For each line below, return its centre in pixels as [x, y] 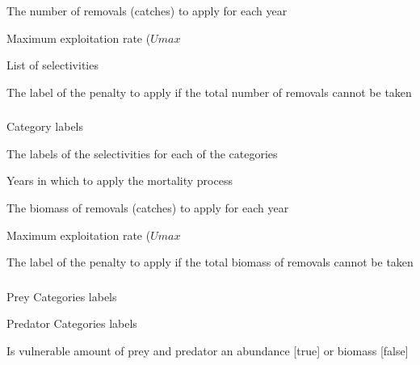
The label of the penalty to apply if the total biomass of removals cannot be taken [210, 262]
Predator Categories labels [72, 323]
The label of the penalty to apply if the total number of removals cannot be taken [209, 92]
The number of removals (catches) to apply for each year [147, 10]
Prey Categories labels [62, 296]
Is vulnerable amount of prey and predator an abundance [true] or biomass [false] [208, 350]
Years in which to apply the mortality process [120, 180]
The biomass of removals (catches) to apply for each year [148, 208]
